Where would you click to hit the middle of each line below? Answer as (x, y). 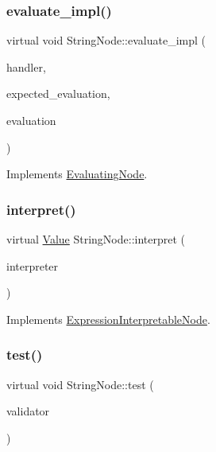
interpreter (33, 265)
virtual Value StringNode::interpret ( (96, 239)
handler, (26, 66)
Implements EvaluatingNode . (77, 174)
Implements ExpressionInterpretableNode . (108, 319)
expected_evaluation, (58, 94)
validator (28, 411)
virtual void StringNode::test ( (80, 384)
